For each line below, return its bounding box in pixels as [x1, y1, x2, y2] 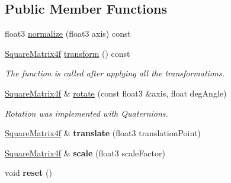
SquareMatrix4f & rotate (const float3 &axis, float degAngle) [5, 86, 227, 99]
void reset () [5, 166, 52, 179]
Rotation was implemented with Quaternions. [5, 107, 168, 119]
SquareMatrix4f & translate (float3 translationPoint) [5, 127, 201, 139]
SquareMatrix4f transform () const [5, 47, 130, 59]
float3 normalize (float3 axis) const [5, 27, 131, 40]
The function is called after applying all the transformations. [5, 67, 224, 79]
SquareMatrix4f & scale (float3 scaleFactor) [5, 146, 165, 159]
